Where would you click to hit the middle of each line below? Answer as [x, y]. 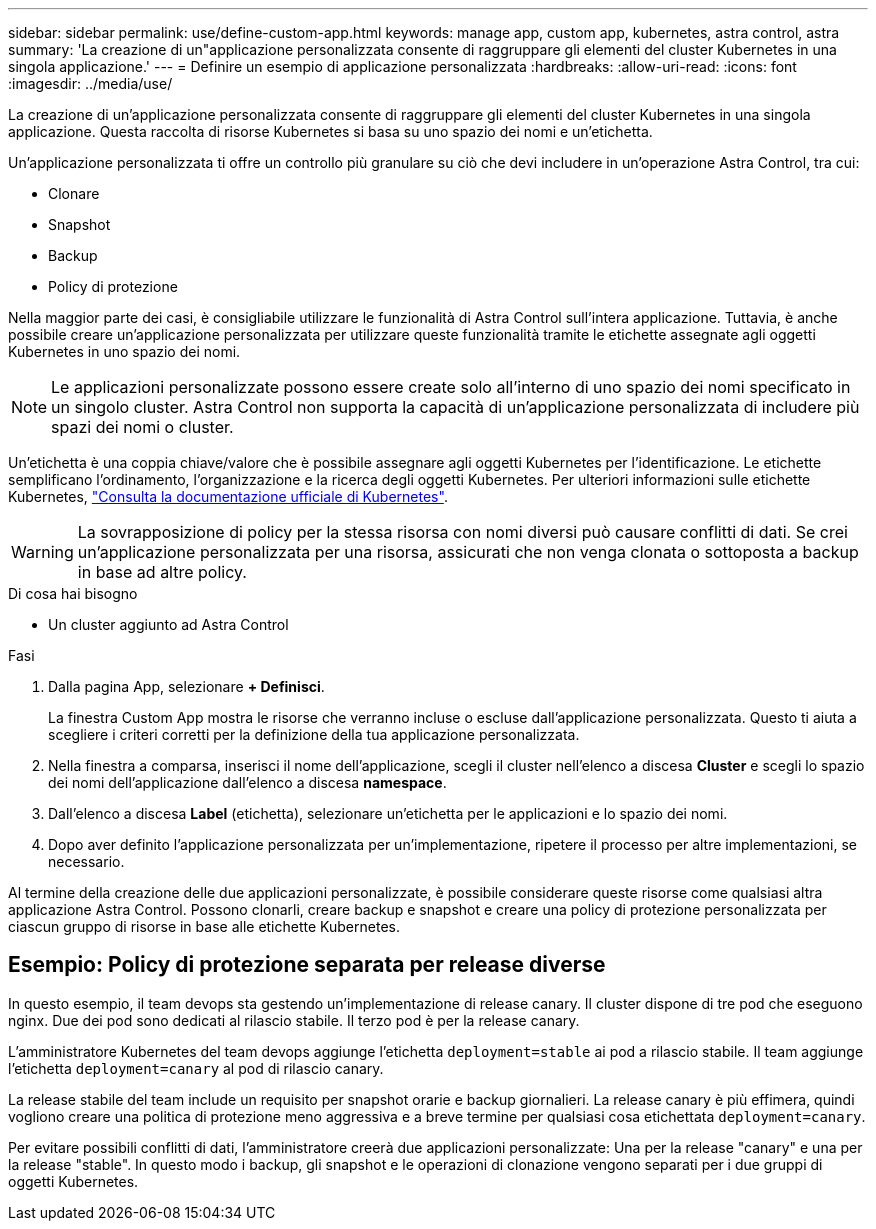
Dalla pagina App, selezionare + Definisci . [186, 686]
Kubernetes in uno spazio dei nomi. [124, 351]
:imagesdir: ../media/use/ [90, 83]
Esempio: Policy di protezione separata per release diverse [307, 965]
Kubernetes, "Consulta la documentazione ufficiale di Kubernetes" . [228, 496]
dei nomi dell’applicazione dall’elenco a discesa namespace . [247, 782]
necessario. [86, 861]
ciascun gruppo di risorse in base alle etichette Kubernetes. [204, 926]
